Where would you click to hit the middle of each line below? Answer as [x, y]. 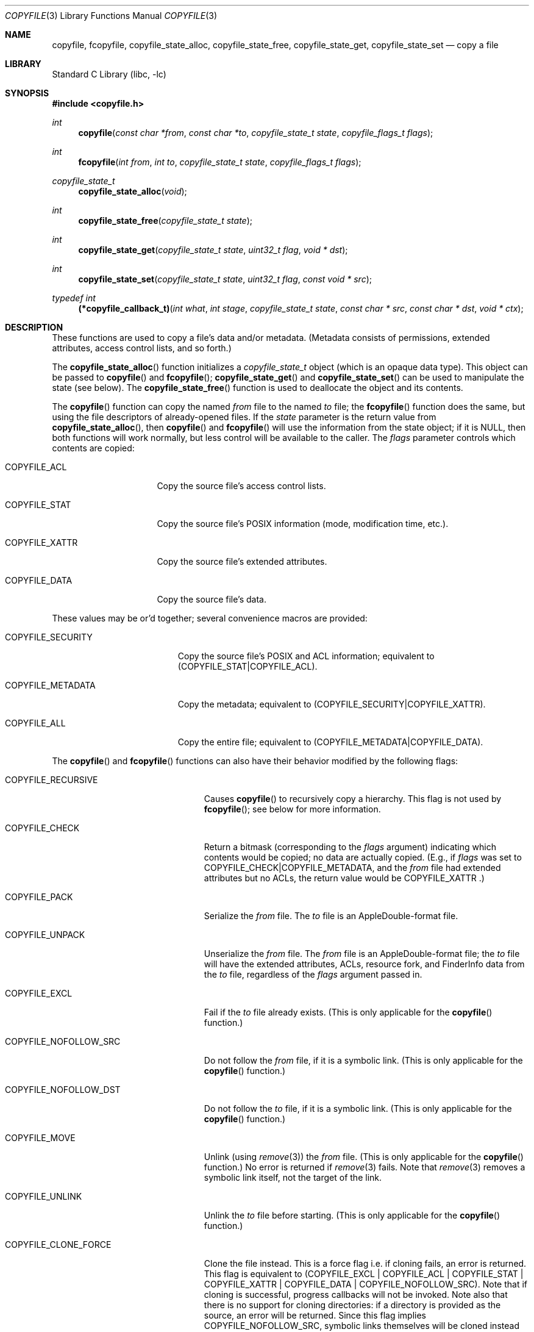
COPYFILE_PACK [39, 897]
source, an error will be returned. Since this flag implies [315, 1315]
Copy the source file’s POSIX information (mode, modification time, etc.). [303, 524]
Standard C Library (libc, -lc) [109, 74]
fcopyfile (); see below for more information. [292, 809]
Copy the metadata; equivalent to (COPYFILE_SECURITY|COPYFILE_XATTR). [332, 704]
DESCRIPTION [34, 327]
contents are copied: [93, 448]
